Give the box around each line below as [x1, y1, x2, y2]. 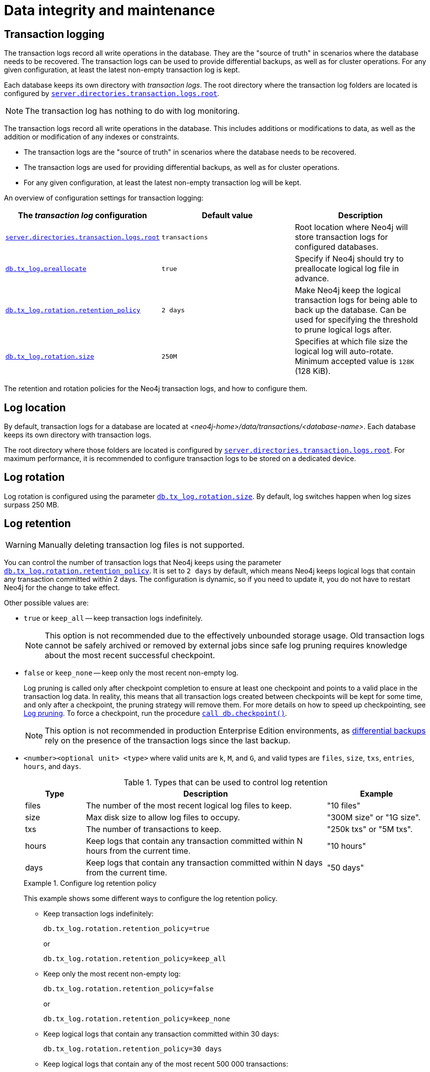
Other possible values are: [4, 598, 89, 607]
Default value [201, 210, 253, 221]
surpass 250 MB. [4, 500, 59, 509]
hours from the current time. [86, 845, 191, 856]
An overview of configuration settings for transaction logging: [4, 194, 203, 202]
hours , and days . [24, 762, 81, 770]
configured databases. [295, 242, 379, 252]
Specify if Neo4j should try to [295, 254, 404, 264]
